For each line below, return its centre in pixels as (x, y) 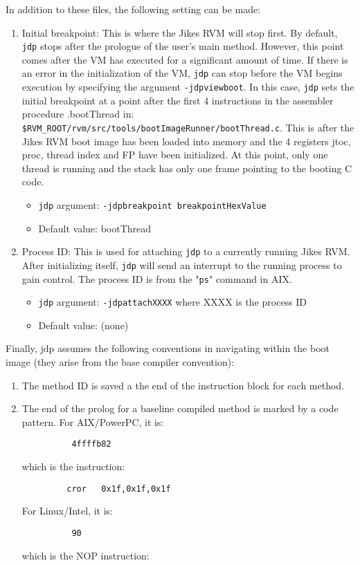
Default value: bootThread (95, 228)
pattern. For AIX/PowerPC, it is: (93, 422)
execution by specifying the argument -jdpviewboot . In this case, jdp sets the (188, 87)
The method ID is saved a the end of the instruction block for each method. (183, 385)
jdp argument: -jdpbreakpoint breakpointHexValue (152, 204)
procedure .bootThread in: (78, 114)
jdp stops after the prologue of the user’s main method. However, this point (183, 46)
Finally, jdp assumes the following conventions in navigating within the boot (168, 348)
